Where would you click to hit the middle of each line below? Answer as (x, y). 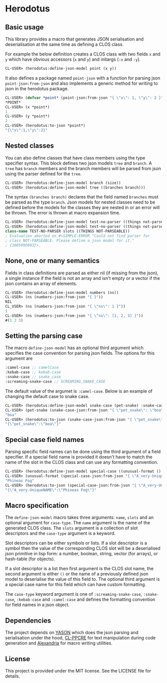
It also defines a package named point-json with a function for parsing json (83, 78)
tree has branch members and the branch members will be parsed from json (83, 168)
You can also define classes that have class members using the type (75, 158)
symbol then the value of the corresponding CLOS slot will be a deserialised (83, 548)
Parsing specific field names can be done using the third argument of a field (83, 452)
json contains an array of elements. (41, 283)
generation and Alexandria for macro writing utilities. (59, 643)
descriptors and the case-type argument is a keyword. (60, 533)
